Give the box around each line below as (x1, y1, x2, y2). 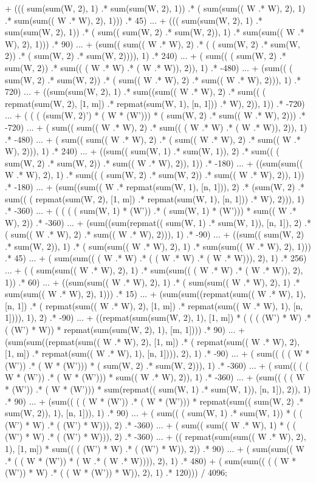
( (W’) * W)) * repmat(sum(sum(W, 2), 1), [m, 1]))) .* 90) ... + (5, 323, 245, 336)
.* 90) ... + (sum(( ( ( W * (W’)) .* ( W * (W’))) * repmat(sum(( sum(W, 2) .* (5, 394, 304, 407)
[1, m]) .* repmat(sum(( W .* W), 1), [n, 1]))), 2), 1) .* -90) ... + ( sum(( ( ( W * (5, 347, 310, 360)
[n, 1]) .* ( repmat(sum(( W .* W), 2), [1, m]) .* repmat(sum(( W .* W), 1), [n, (5, 299, 303, 312)
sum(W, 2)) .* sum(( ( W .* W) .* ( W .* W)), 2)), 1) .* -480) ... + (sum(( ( (5, 61, 293, 74)
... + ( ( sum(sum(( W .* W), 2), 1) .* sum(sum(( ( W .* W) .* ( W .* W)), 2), (5, 264, 303, 276)
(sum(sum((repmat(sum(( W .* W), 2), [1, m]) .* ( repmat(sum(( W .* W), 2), (5, 335, 300, 348)
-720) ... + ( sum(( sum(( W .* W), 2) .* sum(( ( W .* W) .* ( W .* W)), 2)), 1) (5, 120, 307, 133)
